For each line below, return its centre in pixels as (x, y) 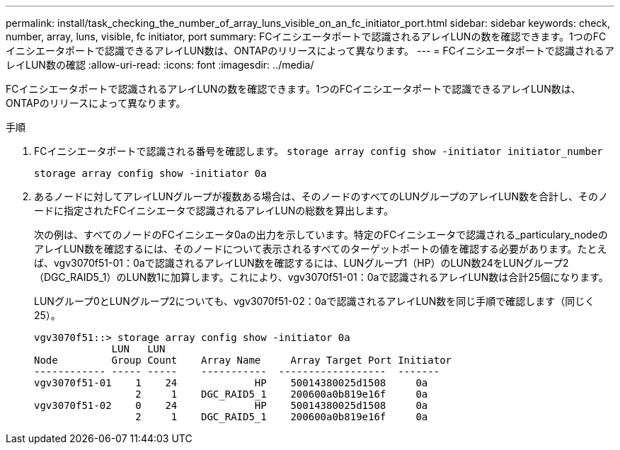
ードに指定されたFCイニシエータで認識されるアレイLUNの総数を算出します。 (214, 210)
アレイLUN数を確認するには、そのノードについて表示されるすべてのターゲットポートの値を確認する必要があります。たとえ (321, 249)
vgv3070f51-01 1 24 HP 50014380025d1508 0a (231, 383)
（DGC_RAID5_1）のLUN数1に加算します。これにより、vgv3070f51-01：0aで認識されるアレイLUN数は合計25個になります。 (321, 277)
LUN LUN (138, 349)
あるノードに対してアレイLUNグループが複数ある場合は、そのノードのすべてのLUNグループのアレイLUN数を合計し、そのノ (321, 196)
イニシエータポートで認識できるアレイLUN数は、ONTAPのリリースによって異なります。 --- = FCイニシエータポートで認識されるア (310, 51)
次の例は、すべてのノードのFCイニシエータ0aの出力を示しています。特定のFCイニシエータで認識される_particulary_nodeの (321, 235)
